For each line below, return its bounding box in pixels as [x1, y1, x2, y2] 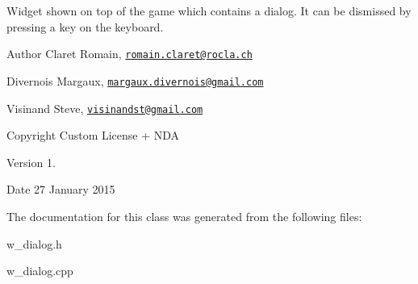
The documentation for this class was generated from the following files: [6, 207, 362, 224]
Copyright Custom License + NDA [6, 127, 180, 144]
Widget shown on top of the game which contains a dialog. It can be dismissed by [6, 2, 412, 19]
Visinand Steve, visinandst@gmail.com [6, 99, 203, 116]
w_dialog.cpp [6, 262, 73, 279]
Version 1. [6, 153, 56, 170]
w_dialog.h [6, 235, 62, 252]
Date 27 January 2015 [6, 181, 115, 198]
